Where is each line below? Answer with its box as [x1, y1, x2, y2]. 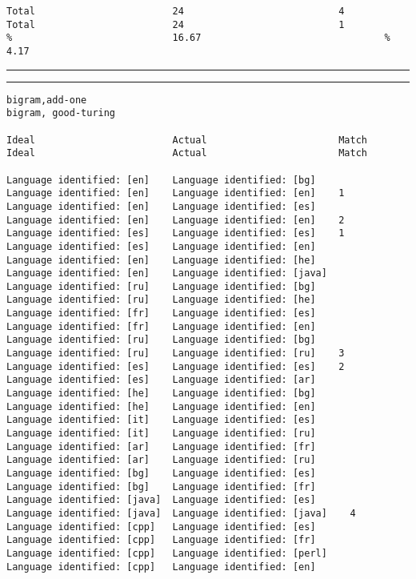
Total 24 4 [6, 6, 345, 17]
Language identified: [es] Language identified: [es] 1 [6, 227, 345, 239]
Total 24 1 [6, 18, 345, 30]
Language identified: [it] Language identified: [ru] [6, 428, 316, 440]
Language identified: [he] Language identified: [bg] [6, 388, 316, 400]
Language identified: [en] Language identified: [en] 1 [6, 187, 345, 199]
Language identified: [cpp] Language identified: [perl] [6, 547, 327, 559]
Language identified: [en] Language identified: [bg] [6, 174, 316, 186]
